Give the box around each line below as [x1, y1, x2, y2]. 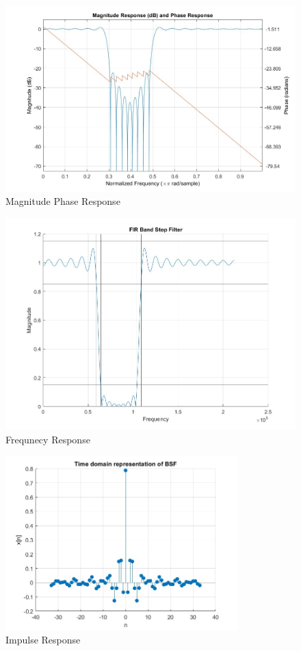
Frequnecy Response [5, 432, 90, 446]
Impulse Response [5, 632, 81, 647]
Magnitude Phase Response [5, 194, 120, 208]
